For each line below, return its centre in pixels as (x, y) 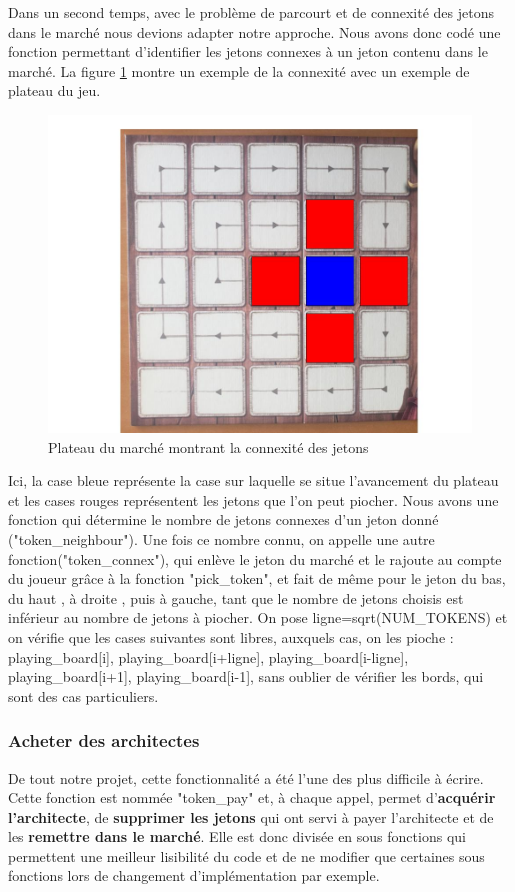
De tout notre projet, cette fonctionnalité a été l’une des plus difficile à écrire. (246, 777)
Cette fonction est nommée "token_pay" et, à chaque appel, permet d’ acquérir (252, 797)
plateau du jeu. (54, 90)
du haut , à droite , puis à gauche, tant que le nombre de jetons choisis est (236, 597)
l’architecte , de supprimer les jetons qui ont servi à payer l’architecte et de (251, 816)
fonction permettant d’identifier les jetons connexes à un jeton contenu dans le (248, 51)
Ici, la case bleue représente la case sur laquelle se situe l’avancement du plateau (253, 480)
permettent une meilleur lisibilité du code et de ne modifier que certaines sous (246, 855)
